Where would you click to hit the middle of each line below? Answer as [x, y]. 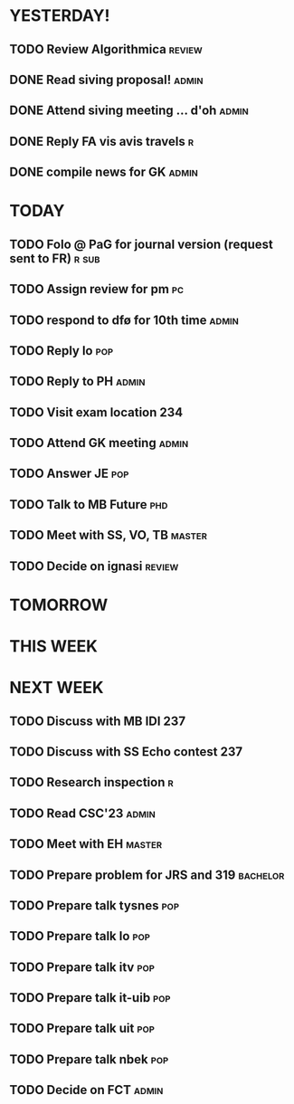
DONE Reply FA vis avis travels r [102, 141]
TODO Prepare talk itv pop [82, 967]
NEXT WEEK [57, 688]
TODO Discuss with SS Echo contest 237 [126, 752]
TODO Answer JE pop [69, 474]
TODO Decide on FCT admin [86, 1090]
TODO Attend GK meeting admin [99, 443]
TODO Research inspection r [91, 782]
